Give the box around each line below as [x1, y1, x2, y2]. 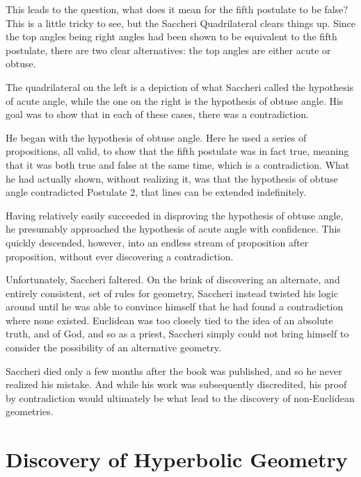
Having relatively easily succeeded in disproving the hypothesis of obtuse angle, [6, 208, 344, 222]
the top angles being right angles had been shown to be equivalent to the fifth [6, 29, 337, 44]
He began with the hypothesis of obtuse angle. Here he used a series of [6, 130, 307, 144]
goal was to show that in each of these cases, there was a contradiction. [6, 107, 310, 122]
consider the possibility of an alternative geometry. [6, 340, 221, 355]
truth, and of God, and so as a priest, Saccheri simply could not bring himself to [6, 326, 349, 341]
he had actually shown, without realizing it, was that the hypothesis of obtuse [6, 171, 338, 185]
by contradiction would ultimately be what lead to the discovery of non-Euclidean [6, 390, 355, 405]
